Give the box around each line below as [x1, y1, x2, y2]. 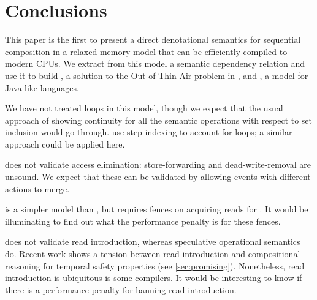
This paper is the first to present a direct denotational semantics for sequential [5, 33, 301, 46]
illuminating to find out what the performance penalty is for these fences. [5, 214, 281, 227]
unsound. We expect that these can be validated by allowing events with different [5, 170, 311, 183]
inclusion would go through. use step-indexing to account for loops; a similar [5, 126, 292, 138]
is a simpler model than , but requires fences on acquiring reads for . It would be [5, 203, 308, 216]
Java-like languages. [5, 81, 79, 94]
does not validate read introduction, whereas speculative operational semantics [5, 235, 300, 248]
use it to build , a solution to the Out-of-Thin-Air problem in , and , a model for [5, 69, 308, 81]
